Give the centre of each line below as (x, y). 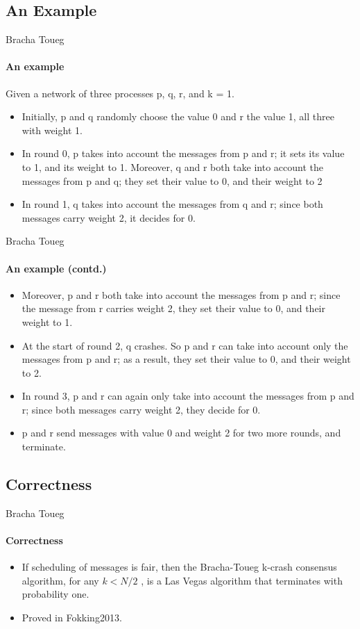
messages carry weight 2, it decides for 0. (109, 217)
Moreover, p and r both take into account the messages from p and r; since (181, 294)
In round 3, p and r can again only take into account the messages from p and (188, 396)
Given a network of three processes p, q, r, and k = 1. (120, 93)
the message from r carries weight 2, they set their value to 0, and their (174, 308)
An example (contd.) (56, 268)
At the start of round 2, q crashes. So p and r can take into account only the (185, 345)
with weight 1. (52, 130)
